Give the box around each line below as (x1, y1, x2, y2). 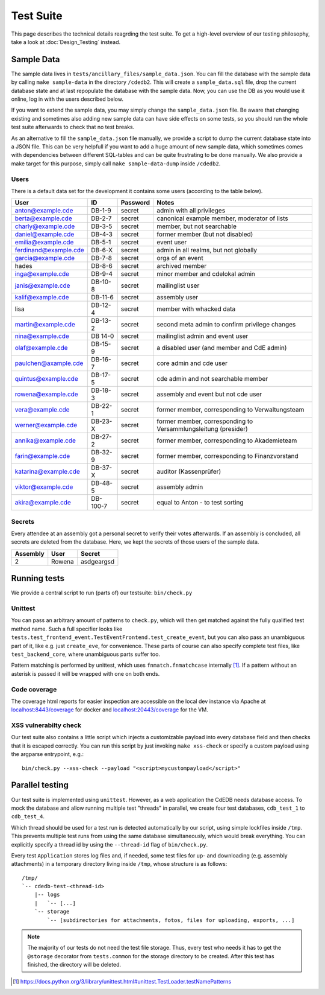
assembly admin (156, 483, 203, 491)
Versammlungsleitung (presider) (156, 425, 248, 433)
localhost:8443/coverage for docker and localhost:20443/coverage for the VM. (11, 706, 209, 713)
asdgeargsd (80, 557, 114, 565)
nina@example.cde (14, 332, 69, 340)
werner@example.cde (14, 421, 78, 430)
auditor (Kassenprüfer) (156, 468, 221, 476)
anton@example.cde (14, 206, 73, 215)
